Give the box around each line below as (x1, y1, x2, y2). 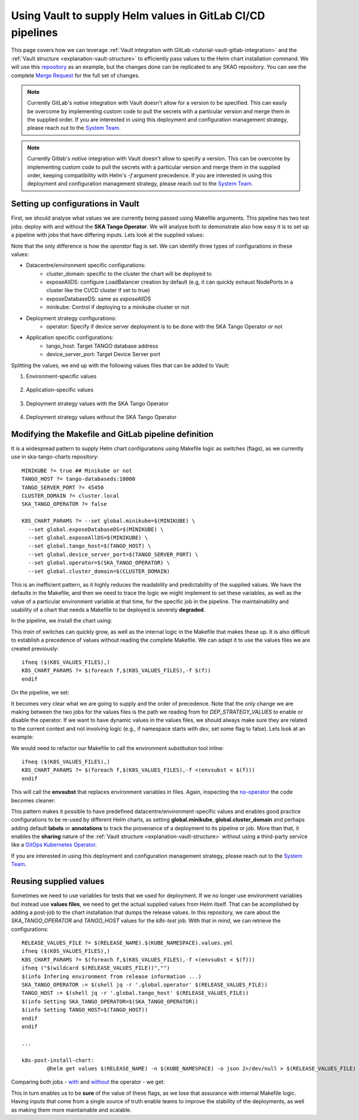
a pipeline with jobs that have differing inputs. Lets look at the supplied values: (11, 231, 205, 239)
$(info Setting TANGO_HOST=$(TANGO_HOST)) (22, 1006, 148, 1013)
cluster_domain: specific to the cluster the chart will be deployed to (46, 270, 212, 277)
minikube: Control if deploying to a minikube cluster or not (46, 303, 190, 311)
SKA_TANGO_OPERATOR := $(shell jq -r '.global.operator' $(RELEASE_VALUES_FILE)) (22, 982, 268, 988)
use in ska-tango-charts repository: (11, 453, 99, 460)
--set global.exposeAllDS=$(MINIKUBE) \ (28, 534, 148, 541)
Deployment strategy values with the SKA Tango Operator (26, 400, 169, 407)
